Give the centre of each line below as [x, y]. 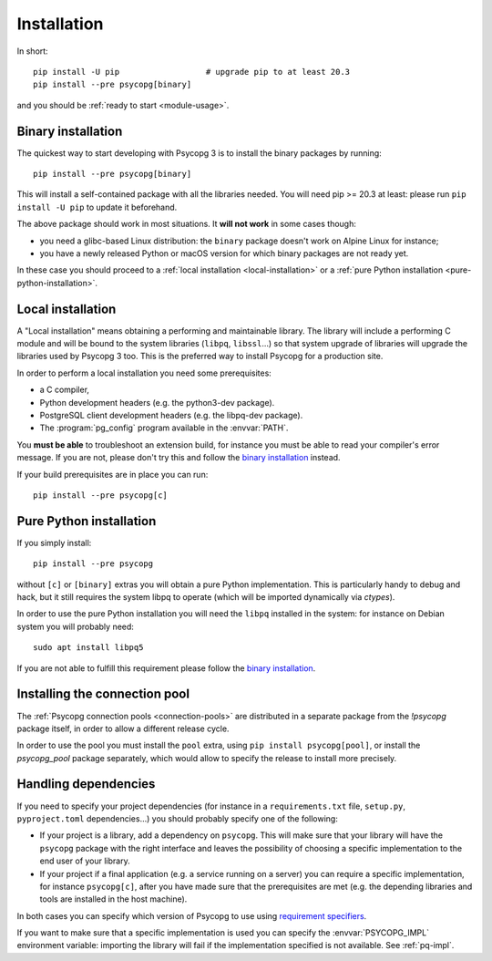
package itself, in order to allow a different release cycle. [123, 728]
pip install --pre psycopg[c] [101, 495]
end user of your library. [85, 861]
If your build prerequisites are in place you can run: [113, 474]
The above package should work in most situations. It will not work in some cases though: [187, 224]
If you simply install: [54, 542]
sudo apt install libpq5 [88, 648]
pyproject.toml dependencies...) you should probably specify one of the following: [178, 818]
